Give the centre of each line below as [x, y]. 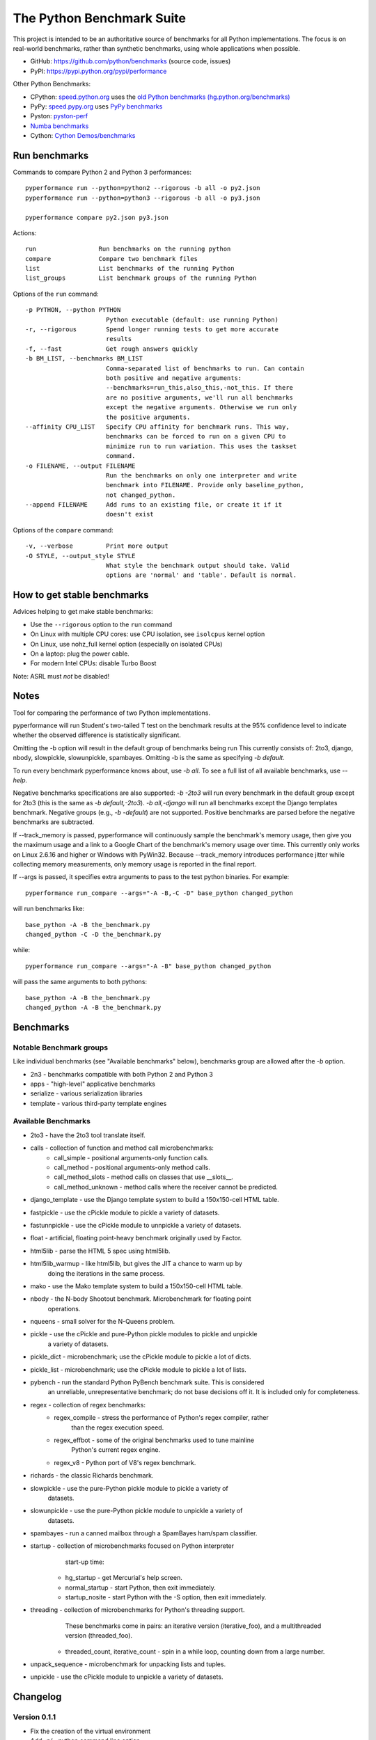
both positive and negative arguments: [174, 378]
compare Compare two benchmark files [112, 259]
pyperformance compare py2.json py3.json [97, 217]
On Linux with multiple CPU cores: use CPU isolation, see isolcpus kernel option [148, 634]
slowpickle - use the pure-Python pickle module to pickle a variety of [130, 1488]
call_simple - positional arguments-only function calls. [131, 1157]
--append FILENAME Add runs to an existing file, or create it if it [154, 505]
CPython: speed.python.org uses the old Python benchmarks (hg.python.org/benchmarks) [160, 97]
